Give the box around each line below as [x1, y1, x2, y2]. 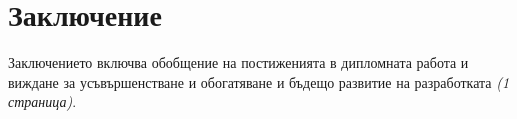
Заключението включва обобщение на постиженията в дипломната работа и [8, 52, 469, 73]
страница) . [8, 91, 77, 112]
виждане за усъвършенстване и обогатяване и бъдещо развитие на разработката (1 [8, 71, 510, 92]
